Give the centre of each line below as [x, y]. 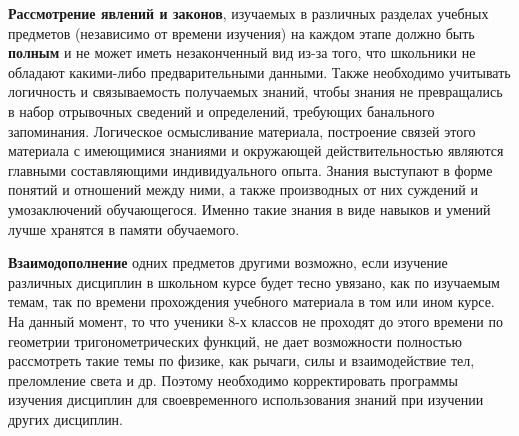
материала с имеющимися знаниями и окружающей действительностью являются [256, 150]
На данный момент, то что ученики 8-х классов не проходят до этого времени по [255, 320]
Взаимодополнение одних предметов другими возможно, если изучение [228, 262]
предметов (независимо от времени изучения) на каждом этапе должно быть [241, 32]
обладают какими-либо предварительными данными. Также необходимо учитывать [259, 71]
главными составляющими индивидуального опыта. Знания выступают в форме [250, 169]
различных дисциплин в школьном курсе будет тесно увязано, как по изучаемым [254, 281]
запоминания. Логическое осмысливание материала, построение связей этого [242, 130]
